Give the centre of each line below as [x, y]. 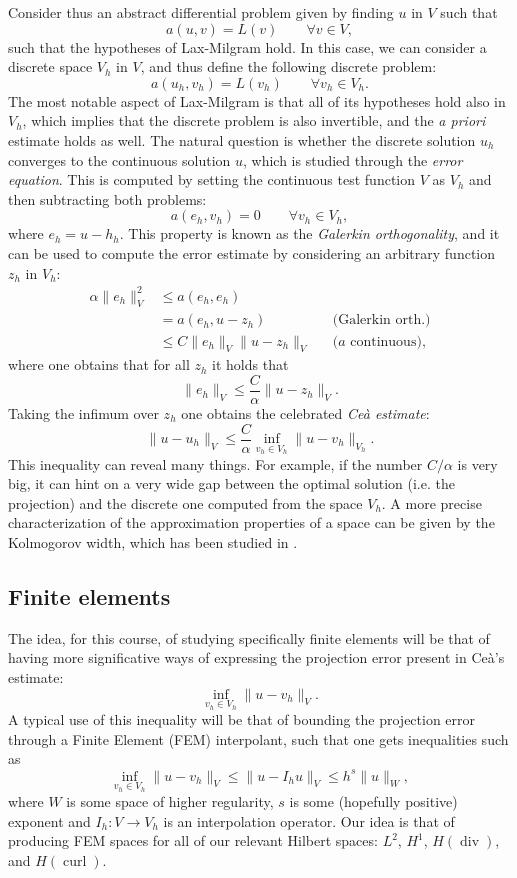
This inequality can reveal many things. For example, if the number [215, 463]
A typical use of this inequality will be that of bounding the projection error [242, 719]
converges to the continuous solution [119, 159]
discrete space [50, 66]
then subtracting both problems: [107, 198]
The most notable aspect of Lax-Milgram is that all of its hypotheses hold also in [257, 100]
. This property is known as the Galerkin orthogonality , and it [309, 233]
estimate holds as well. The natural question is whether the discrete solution [242, 139]
